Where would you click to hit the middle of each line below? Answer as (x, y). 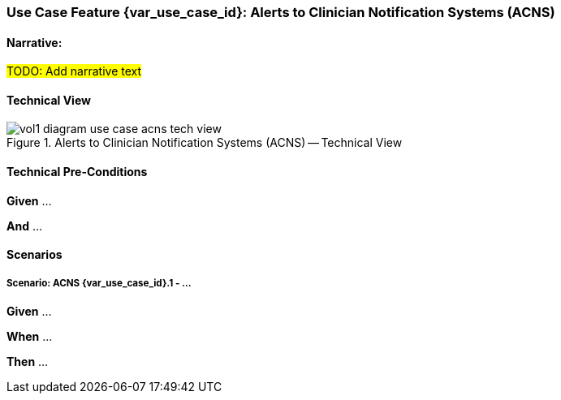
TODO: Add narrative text (74, 71)
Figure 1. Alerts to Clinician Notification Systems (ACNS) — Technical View (205, 143)
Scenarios (35, 255)
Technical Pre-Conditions (77, 172)
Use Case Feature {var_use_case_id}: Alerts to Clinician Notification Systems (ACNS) (281, 12)
